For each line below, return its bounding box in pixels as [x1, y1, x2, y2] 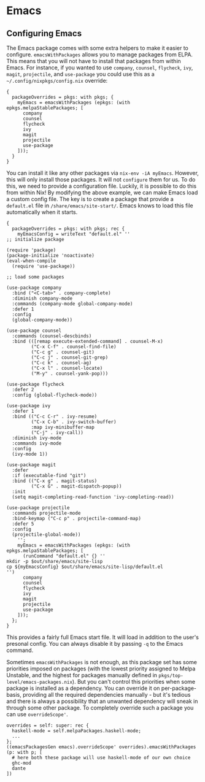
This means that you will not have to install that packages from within [6, 58, 181, 64]
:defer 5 [12, 521, 34, 527]
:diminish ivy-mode [12, 435, 62, 441]
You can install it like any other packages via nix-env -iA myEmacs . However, [6, 169, 199, 177]
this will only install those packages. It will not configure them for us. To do [6, 176, 196, 183]
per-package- [161, 684, 196, 692]
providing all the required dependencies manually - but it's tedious [22, 691, 191, 698]
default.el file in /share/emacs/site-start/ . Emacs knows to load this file [6, 202, 193, 209]
